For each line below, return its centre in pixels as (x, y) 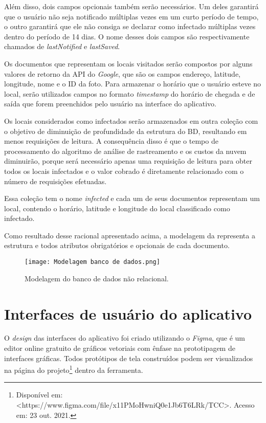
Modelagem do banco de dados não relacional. (97, 278)
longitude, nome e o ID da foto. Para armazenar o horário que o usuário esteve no (133, 84)
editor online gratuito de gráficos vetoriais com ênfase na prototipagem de (120, 348)
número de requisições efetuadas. (56, 181)
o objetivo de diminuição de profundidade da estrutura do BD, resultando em (126, 131)
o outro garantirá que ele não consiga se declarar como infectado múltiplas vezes (130, 26)
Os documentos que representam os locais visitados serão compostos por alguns (128, 63)
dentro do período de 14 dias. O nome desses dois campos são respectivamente (127, 36)
